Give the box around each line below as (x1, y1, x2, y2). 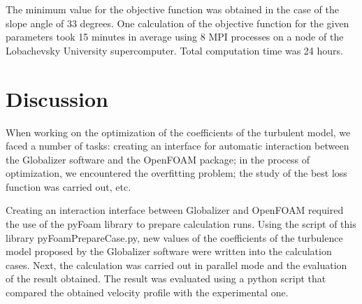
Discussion (6, 84, 108, 113)
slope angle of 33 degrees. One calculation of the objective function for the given (6, 15, 349, 30)
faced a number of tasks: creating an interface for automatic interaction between (6, 138, 349, 153)
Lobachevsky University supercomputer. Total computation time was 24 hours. (6, 43, 343, 57)
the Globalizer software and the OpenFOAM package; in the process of (6, 152, 310, 166)
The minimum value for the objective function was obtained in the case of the (6, 2, 339, 16)
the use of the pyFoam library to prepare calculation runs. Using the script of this (6, 217, 356, 231)
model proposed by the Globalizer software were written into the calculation (6, 244, 332, 259)
